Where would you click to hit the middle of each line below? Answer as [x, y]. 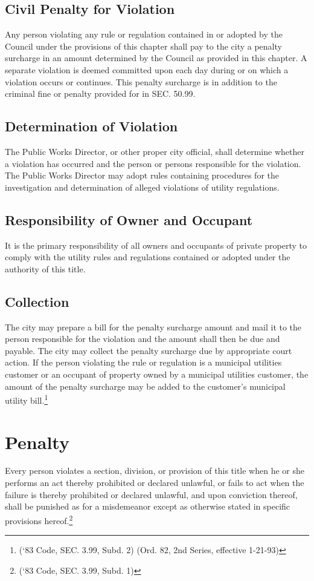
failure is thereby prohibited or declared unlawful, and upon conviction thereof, [151, 494]
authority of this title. [45, 268]
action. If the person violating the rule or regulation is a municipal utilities [143, 362]
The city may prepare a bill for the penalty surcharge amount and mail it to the [153, 327]
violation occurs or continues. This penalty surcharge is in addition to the [141, 81]
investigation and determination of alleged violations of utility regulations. [142, 187]
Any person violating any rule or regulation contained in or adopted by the [144, 34]
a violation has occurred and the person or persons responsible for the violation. [153, 163]
